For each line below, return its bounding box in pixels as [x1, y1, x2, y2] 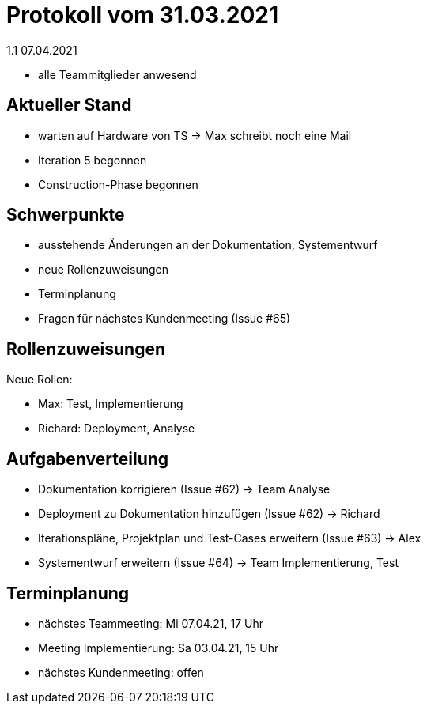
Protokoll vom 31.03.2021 [6, 2, 279, 28]
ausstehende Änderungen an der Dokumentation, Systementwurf [38, 238, 378, 252]
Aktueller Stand [6, 95, 132, 115]
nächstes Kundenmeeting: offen [38, 665, 204, 679]
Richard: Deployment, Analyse [38, 421, 195, 436]
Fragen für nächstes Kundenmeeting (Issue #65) [38, 312, 291, 326]
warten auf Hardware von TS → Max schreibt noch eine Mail [38, 128, 352, 142]
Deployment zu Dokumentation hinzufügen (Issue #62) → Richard [38, 507, 380, 521]
